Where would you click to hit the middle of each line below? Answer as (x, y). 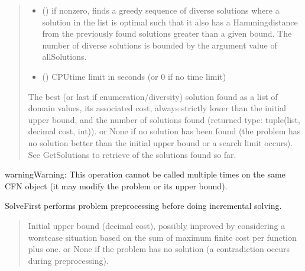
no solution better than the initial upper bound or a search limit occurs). (160, 142)
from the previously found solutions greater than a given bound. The (167, 33)
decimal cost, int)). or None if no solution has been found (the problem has (164, 131)
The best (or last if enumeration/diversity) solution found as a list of (153, 96)
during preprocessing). (68, 260)
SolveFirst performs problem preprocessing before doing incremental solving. (143, 206)
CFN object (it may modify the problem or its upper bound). (116, 185)
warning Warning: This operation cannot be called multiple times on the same (145, 174)
